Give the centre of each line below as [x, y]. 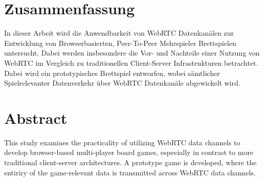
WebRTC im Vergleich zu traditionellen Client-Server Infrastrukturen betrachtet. [131, 62]
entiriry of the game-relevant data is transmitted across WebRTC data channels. [130, 172]
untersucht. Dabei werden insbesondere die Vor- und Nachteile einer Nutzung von [132, 53]
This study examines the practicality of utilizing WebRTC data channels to [122, 142]
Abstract [36, 118]
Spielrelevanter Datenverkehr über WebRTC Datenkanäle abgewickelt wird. [122, 83]
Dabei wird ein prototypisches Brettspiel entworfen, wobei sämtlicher [112, 73]
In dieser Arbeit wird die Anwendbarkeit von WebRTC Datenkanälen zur [119, 33]
